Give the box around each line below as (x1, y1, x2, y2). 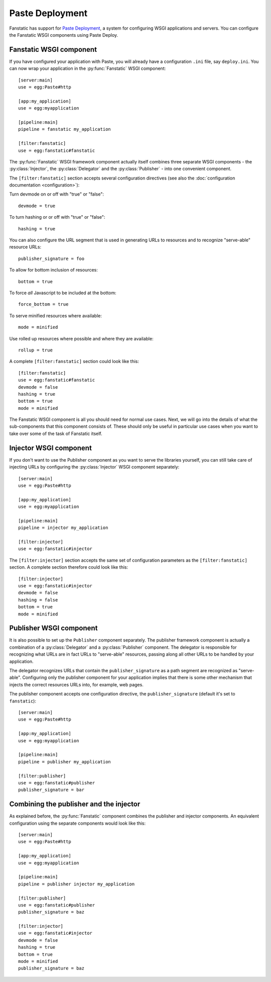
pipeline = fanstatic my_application (18, 126, 111, 132)
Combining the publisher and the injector (9, 800, 141, 809)
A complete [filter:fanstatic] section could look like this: (9, 359, 139, 365)
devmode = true (18, 203, 56, 209)
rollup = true (18, 347, 53, 353)
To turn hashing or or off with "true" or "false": (9, 214, 105, 220)
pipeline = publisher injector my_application (18, 881, 135, 887)
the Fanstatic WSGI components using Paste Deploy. (9, 32, 118, 38)
